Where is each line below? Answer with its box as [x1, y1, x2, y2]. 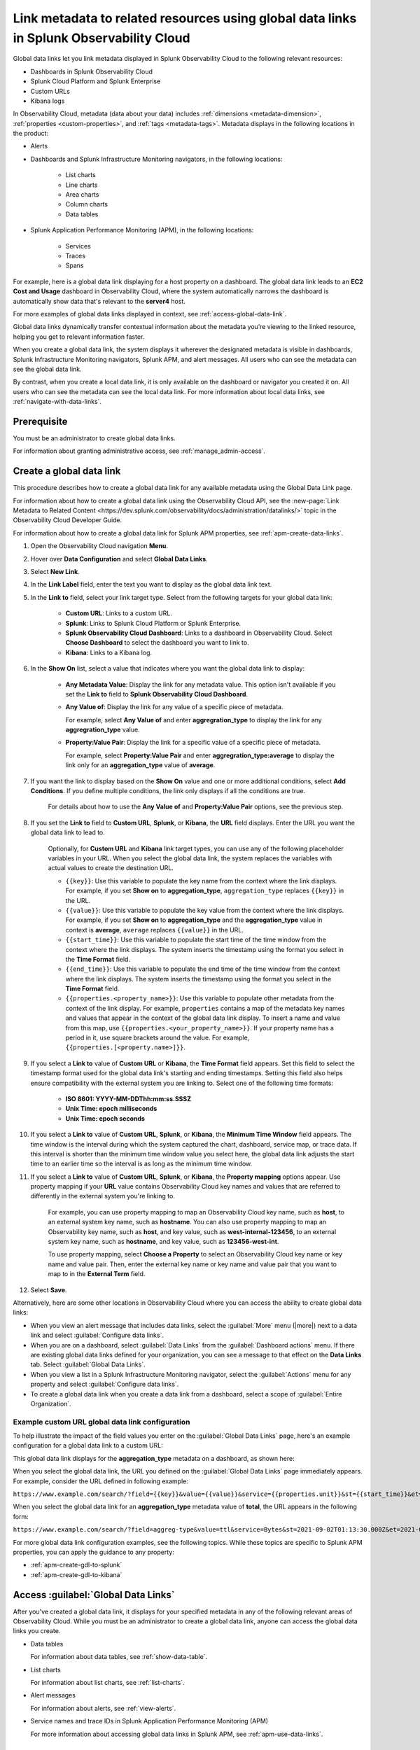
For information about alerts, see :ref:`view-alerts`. [30, 1704, 176, 1712]
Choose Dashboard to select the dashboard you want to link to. [65, 638, 249, 647]
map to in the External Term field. [48, 1270, 146, 1278]
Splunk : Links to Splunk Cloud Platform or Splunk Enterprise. [65, 619, 241, 627]
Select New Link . [30, 568, 80, 575]
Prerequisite [13, 415, 68, 427]
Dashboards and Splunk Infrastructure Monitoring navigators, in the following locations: [30, 155, 283, 163]
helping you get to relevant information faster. [13, 332, 145, 341]
